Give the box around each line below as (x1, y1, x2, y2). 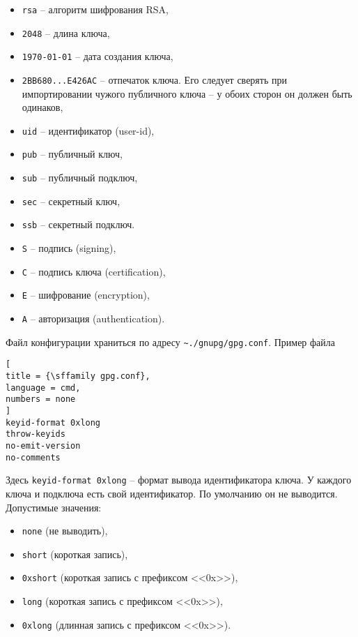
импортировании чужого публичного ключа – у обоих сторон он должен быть (22, 86, 352, 100)
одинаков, (22, 100, 63, 114)
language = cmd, (6, 382, 81, 393)
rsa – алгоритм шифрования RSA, (22, 2, 169, 16)
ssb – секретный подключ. (22, 217, 135, 232)
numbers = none (6, 394, 76, 405)
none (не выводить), (22, 523, 108, 538)
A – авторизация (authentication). (22, 311, 165, 326)
